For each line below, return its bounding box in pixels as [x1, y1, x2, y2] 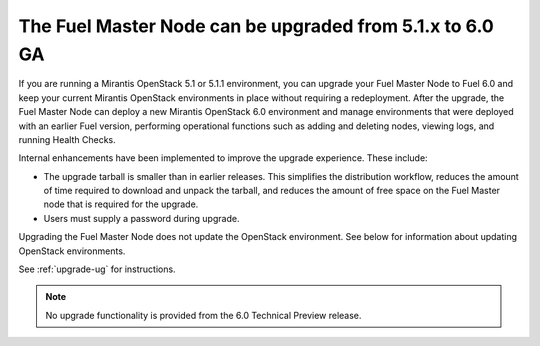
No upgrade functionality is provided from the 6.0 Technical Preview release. [45, 309, 362, 321]
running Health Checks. [18, 133, 117, 145]
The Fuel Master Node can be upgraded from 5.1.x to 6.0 [18, 15, 494, 37]
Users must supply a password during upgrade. [43, 212, 240, 224]
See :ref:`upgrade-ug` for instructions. [18, 263, 176, 275]
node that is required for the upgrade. [43, 198, 199, 210]
